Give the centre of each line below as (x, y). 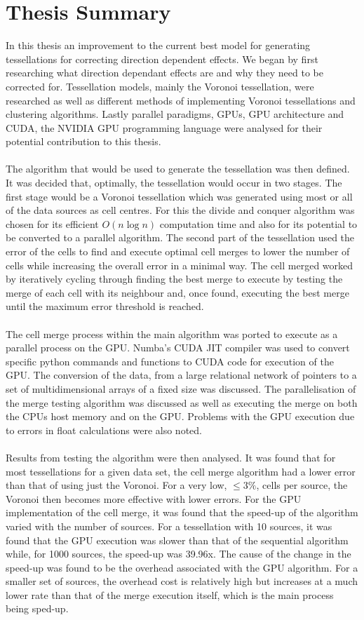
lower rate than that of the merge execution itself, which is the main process (170, 594)
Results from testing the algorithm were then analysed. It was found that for (171, 457)
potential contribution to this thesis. (83, 141)
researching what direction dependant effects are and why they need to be (164, 73)
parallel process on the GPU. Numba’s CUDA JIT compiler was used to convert (178, 348)
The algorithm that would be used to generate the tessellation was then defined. (178, 169)
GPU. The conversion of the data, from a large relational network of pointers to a (181, 375)
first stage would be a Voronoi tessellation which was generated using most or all (179, 196)
